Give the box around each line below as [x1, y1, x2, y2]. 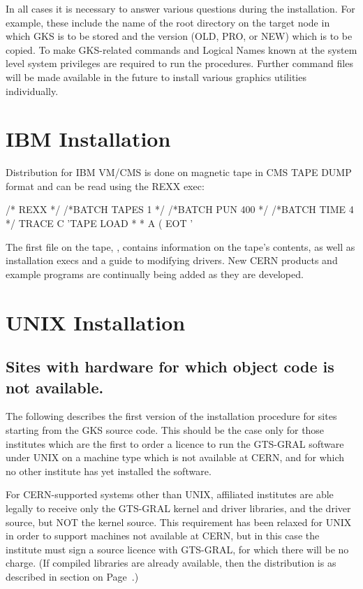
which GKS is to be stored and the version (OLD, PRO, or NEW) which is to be [6, 29, 353, 43]
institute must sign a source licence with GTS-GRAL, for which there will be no [6, 541, 349, 556]
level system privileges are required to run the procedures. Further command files [6, 56, 353, 71]
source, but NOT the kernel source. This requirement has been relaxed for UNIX [6, 514, 352, 529]
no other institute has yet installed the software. [6, 463, 212, 478]
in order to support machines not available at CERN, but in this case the [6, 528, 320, 543]
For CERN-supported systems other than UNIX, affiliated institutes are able [6, 487, 334, 502]
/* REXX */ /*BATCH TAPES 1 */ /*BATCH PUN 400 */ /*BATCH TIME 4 [6, 202, 354, 217]
